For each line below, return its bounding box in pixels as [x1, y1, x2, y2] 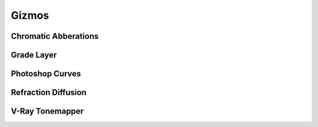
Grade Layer [11, 50, 57, 60]
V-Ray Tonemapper [11, 106, 84, 116]
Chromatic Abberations [11, 31, 99, 41]
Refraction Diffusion [11, 88, 87, 98]
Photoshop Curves [11, 69, 81, 79]
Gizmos [11, 9, 49, 22]
